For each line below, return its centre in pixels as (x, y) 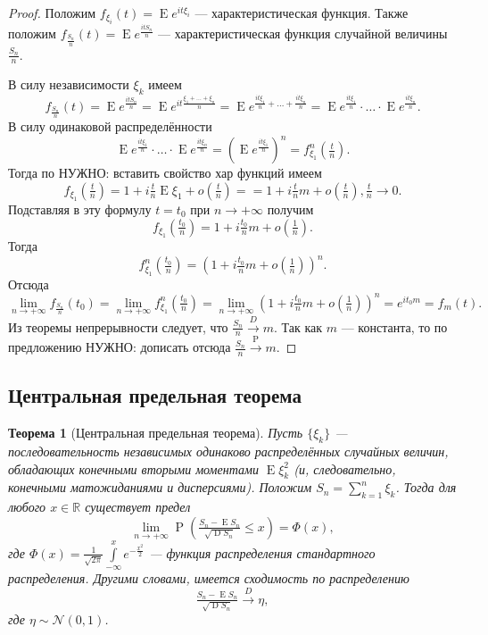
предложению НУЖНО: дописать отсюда (120, 347)
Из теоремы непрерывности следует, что (118, 326)
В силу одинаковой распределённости (110, 125)
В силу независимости (69, 84)
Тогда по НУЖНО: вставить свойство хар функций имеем (165, 173)
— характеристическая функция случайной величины (303, 33)
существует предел (138, 507)
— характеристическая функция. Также (302, 13)
